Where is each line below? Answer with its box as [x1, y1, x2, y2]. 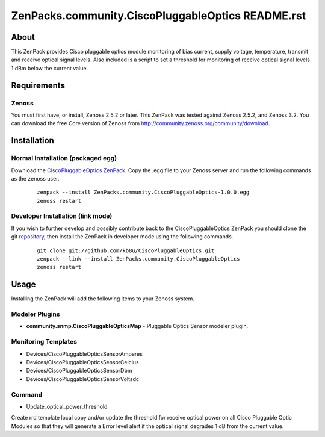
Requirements [11, 80, 66, 90]
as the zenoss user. [11, 175, 60, 182]
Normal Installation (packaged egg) [11, 154, 117, 163]
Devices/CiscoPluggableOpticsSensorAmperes [26, 350, 143, 358]
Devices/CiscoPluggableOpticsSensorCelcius [26, 359, 139, 365]
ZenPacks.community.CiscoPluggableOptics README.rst [11, 9, 306, 22]
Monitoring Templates [11, 338, 78, 346]
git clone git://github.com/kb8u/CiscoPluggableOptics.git [37, 247, 215, 254]
